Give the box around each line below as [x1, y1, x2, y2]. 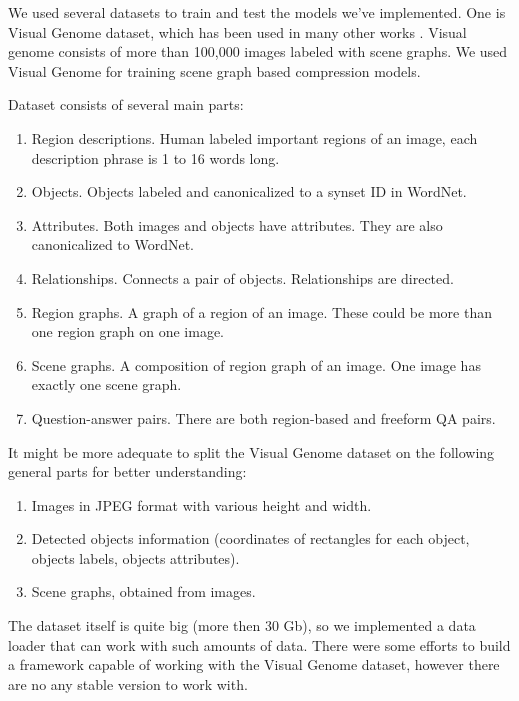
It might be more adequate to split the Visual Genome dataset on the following [8, 441, 495, 462]
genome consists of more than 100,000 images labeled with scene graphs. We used [8, 41, 508, 62]
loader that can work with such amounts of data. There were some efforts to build [8, 634, 511, 655]
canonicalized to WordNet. [31, 234, 195, 255]
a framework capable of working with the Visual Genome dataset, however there [8, 654, 500, 675]
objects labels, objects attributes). [31, 547, 240, 568]
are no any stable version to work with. [8, 673, 248, 694]
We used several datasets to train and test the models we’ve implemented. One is [8, 2, 506, 22]
